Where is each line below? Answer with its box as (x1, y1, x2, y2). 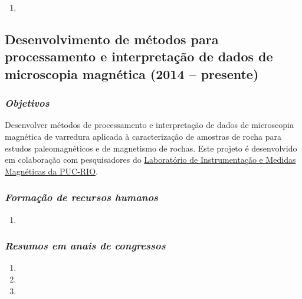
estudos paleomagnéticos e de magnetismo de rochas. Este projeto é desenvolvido (5, 142, 297, 154)
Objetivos (5, 96, 50, 110)
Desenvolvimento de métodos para (5, 29, 219, 48)
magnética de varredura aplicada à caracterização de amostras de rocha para (5, 130, 282, 142)
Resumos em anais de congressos (5, 238, 166, 253)
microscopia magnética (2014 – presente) (5, 64, 259, 83)
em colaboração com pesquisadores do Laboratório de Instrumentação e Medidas (5, 153, 296, 166)
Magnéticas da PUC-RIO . (5, 165, 98, 177)
